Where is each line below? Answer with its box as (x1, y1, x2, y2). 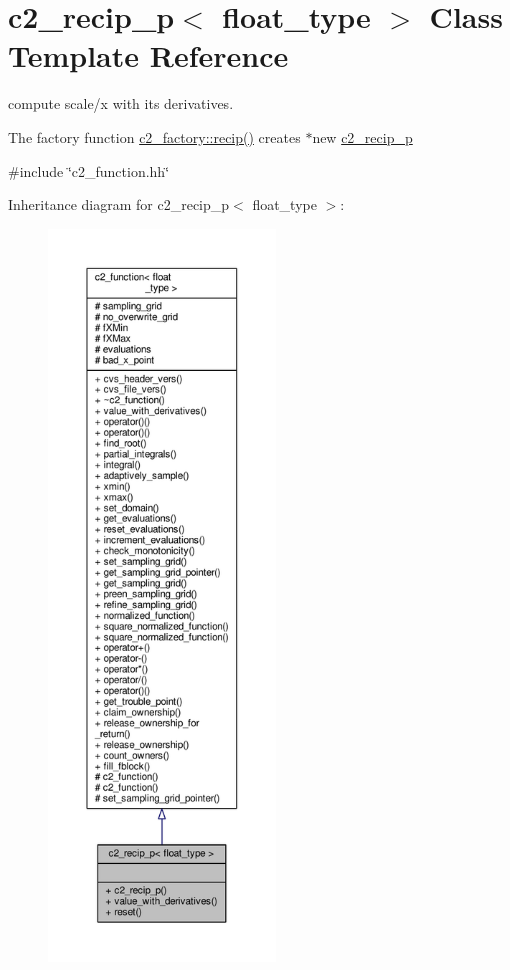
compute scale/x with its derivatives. (8, 93, 234, 114)
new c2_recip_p (312, 126, 413, 147)
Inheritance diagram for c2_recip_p (8, 194, 230, 215)
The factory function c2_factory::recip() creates (8, 126, 301, 147)
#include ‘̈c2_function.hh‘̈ (8, 160, 170, 181)
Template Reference (8, 35, 289, 76)
